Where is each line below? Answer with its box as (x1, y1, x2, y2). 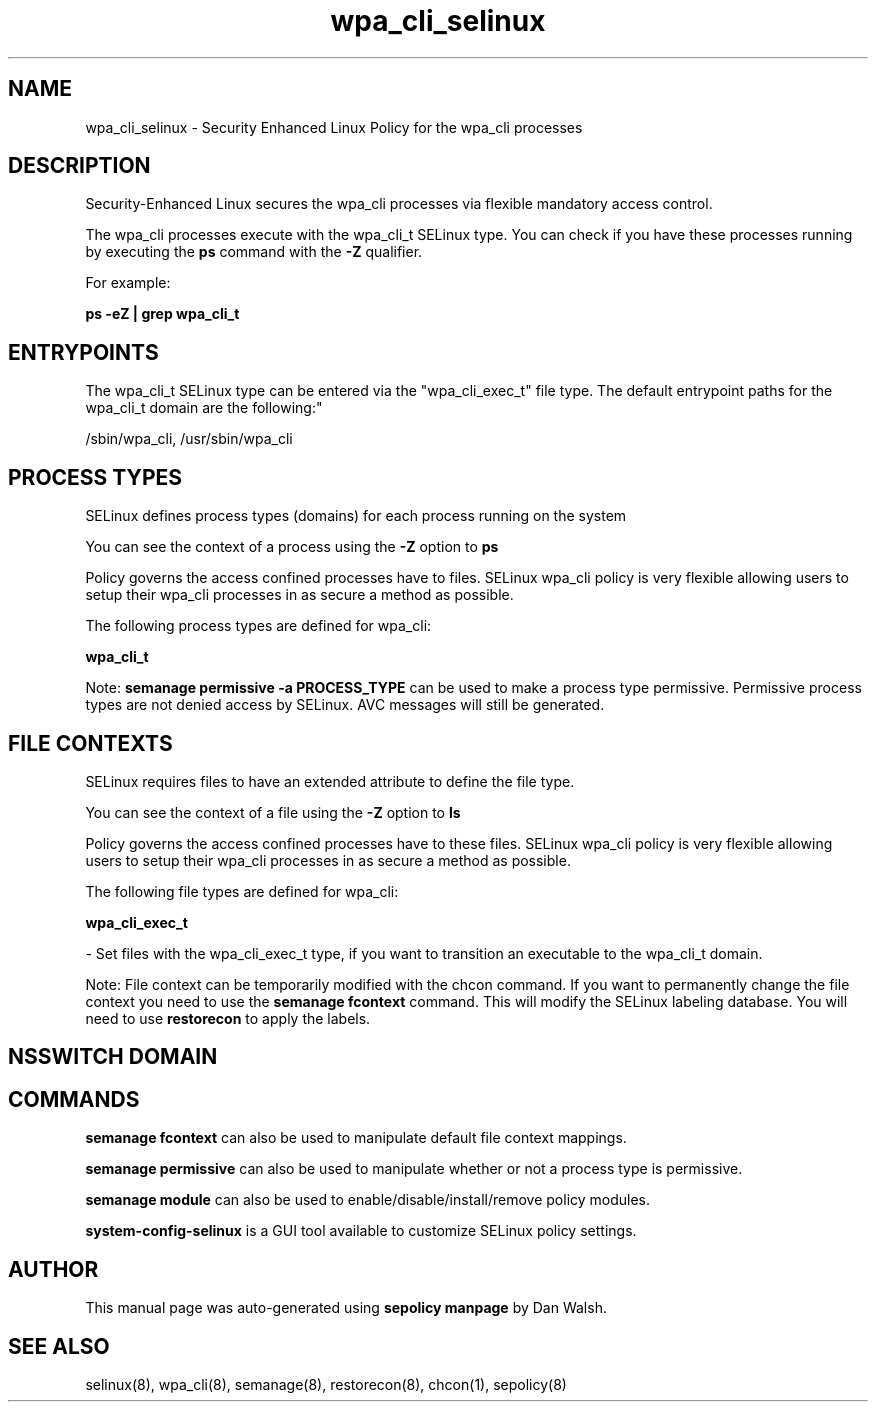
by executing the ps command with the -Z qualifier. (85, 243, 423, 261)
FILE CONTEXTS (8, 730, 173, 756)
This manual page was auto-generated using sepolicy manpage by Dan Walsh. (85, 1299, 607, 1317)
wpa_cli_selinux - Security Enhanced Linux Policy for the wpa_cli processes (85, 118, 583, 136)
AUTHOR (8, 1256, 99, 1282)
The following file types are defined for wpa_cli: (85, 882, 399, 900)
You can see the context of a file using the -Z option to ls (85, 803, 461, 821)
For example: (85, 274, 171, 292)
